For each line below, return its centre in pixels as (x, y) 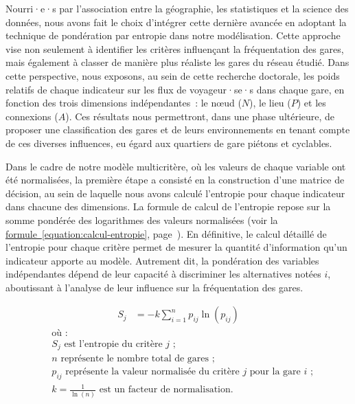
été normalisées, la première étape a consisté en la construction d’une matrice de (175, 180)
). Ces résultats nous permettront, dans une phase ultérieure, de (200, 116)
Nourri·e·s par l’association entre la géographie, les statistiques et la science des (177, 8)
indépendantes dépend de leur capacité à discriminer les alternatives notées (163, 274)
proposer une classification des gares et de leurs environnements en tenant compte (178, 130)
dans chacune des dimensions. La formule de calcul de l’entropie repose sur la (168, 206)
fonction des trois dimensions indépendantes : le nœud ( (124, 103)
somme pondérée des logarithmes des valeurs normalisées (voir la (142, 220)
